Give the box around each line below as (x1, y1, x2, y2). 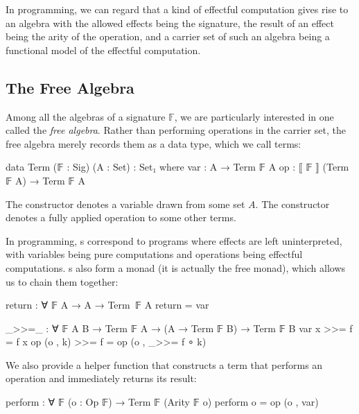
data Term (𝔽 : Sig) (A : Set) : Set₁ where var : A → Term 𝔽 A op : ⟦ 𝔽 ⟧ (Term (6, 159, 349, 174)
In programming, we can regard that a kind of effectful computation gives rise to (6, 2, 349, 16)
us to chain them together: (6, 274, 119, 288)
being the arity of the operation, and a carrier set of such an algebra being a (6, 29, 330, 44)
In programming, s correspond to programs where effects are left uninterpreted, (6, 233, 342, 248)
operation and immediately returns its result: (6, 371, 197, 386)
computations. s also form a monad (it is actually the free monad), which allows (6, 260, 346, 275)
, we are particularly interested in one (174, 109, 334, 123)
